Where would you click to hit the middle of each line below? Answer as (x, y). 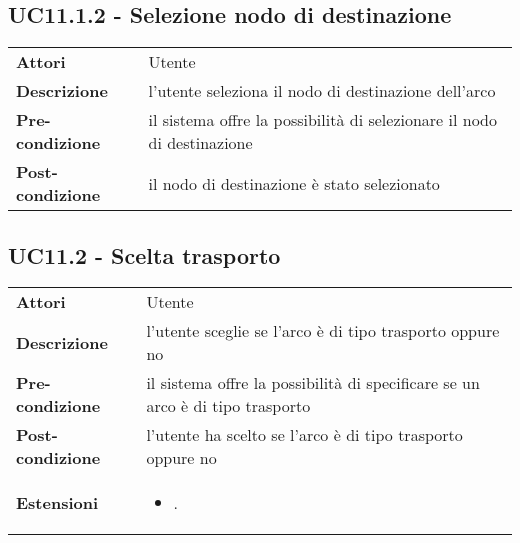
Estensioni (57, 503)
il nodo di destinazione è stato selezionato (294, 183)
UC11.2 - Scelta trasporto (144, 254)
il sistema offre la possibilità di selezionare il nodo (323, 120)
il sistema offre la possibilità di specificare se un (313, 383)
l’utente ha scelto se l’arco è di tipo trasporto (304, 435)
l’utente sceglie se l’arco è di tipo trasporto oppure (323, 331)
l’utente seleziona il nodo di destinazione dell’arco (322, 91)
